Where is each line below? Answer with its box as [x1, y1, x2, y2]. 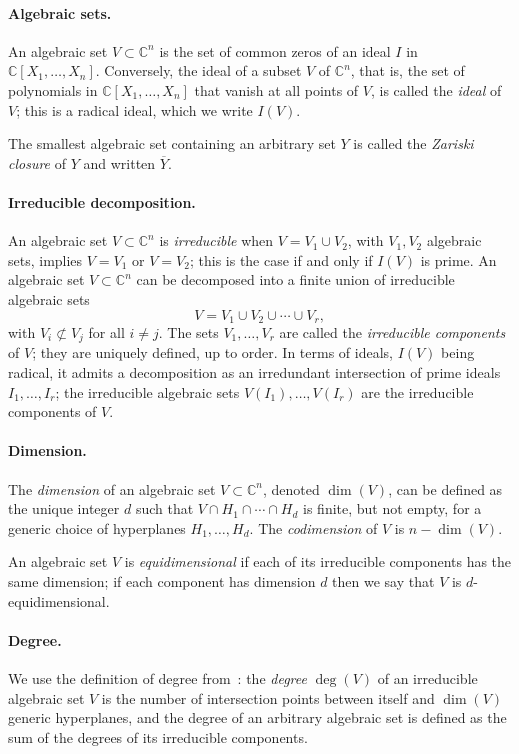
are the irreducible [361, 381, 474, 402]
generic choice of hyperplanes [8, 517, 186, 538]
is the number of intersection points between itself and [101, 687, 435, 708]
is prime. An [420, 249, 497, 270]
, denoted [262, 478, 320, 499]
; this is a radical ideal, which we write [16, 99, 253, 120]
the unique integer [8, 498, 120, 519]
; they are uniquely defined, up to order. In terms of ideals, [32, 342, 393, 363]
